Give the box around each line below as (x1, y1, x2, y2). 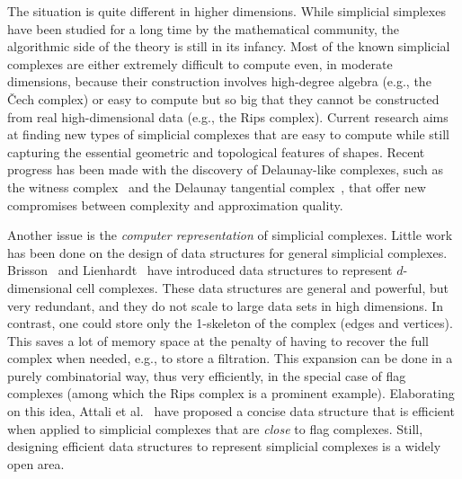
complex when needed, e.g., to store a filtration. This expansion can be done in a (7, 349, 453, 368)
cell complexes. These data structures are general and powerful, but (76, 278, 449, 297)
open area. (7, 454, 65, 473)
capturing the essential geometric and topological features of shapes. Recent (7, 142, 425, 161)
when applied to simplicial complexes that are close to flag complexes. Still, (7, 419, 423, 438)
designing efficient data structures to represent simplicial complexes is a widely (7, 437, 441, 456)
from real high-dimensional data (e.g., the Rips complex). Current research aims (7, 107, 449, 126)
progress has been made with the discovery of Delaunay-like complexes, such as (7, 160, 443, 179)
